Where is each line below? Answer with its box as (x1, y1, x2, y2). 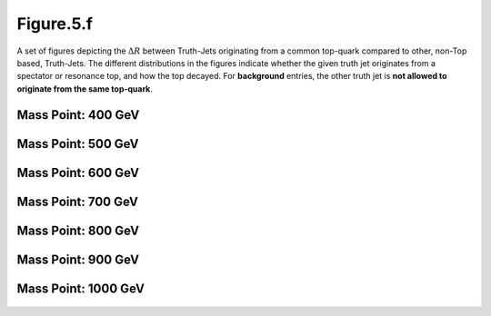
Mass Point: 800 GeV (16, 222, 140, 238)
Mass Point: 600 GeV (16, 164, 140, 181)
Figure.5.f (16, 14, 93, 34)
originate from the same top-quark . (16, 83, 154, 94)
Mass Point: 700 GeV (16, 193, 138, 209)
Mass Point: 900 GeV (16, 252, 140, 267)
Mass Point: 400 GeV (16, 107, 140, 123)
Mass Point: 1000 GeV (16, 281, 145, 296)
